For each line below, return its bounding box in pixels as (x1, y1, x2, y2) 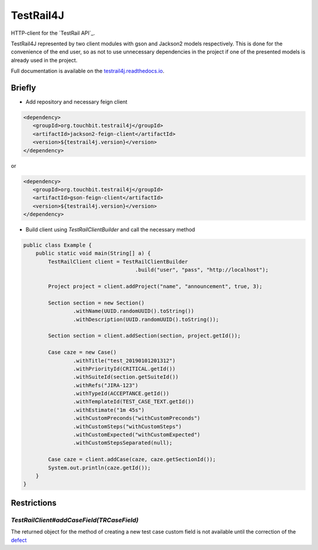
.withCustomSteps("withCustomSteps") (72, 423, 182, 430)
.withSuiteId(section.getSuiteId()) (72, 374, 179, 380)
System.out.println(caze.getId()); (48, 464, 151, 471)
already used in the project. (11, 57, 78, 64)
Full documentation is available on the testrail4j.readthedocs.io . (11, 68, 165, 75)
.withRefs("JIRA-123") (72, 382, 138, 389)
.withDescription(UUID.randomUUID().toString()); (72, 316, 219, 323)
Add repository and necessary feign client (25, 98, 128, 105)
